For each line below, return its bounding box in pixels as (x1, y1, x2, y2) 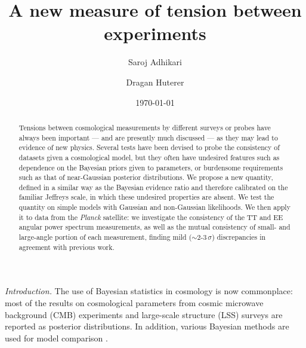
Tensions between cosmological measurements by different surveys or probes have (18, 122, 271, 132)
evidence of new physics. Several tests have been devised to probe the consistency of (18, 142, 280, 152)
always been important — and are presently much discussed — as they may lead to (18, 132, 278, 142)
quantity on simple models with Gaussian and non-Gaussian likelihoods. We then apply (18, 202, 290, 212)
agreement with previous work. (18, 242, 115, 252)
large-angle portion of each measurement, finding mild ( (18, 232, 192, 242)
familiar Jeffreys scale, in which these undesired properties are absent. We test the (18, 192, 274, 202)
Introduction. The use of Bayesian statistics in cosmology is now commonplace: (5, 285, 293, 297)
